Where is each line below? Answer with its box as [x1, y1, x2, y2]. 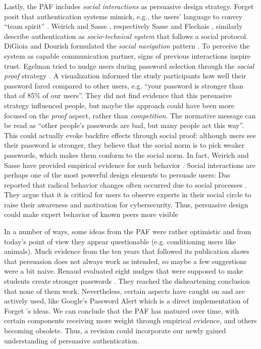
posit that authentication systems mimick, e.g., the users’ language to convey [4, 11, 243, 21]
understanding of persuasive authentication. [4, 335, 139, 345]
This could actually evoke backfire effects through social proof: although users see [4, 129, 256, 140]
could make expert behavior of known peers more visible [4, 209, 178, 220]
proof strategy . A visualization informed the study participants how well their [4, 70, 246, 81]
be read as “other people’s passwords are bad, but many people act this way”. [4, 120, 244, 130]
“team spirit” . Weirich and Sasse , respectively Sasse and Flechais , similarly [4, 21, 243, 31]
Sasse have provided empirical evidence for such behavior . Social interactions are [4, 159, 255, 170]
